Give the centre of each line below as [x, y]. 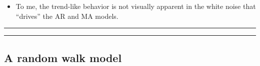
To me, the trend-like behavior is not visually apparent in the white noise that [136, 6]
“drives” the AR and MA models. [67, 16]
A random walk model [63, 57]
